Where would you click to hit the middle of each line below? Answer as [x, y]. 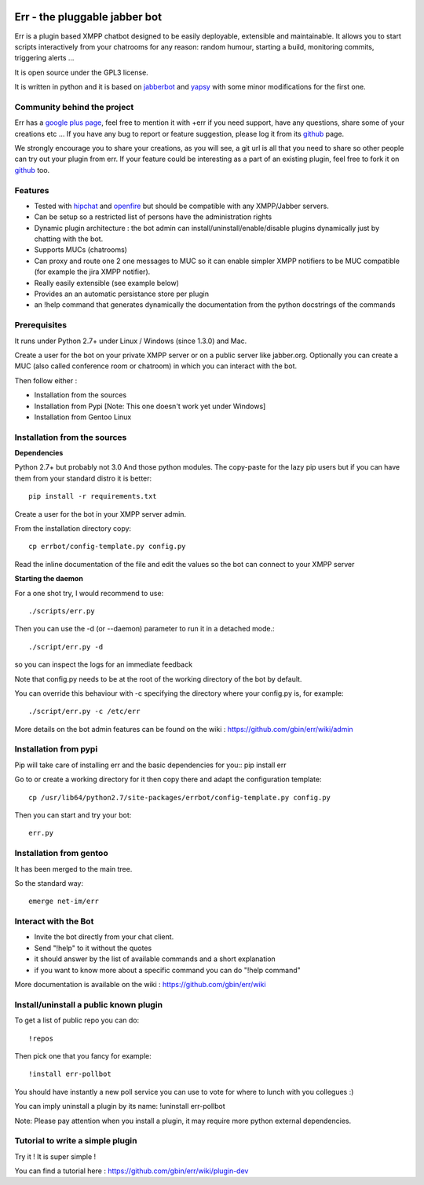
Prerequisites [40, 325]
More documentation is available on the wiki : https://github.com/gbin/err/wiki [140, 985]
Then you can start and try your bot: [73, 815]
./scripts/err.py [62, 611]
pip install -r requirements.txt [93, 496]
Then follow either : [46, 380]
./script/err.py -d [66, 647]
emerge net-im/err [64, 902]
